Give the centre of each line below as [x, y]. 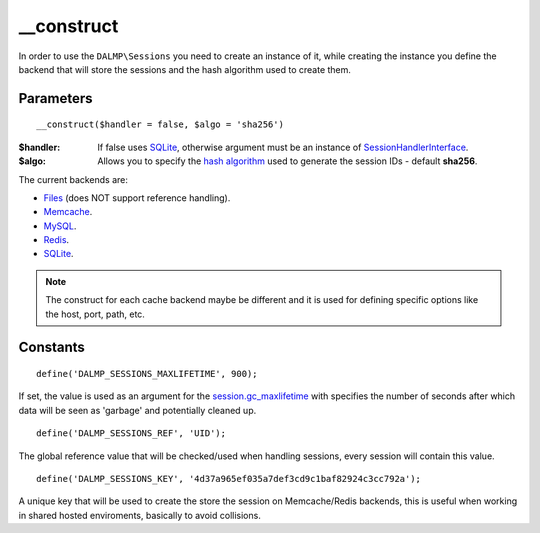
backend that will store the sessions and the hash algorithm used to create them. [185, 69]
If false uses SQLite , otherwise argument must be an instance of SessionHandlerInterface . [283, 147]
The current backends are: [73, 179]
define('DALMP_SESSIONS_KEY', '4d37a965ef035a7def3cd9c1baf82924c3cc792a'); [229, 478]
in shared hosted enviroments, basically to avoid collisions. [140, 515]
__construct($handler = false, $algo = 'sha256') [160, 124]
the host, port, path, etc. [95, 314]
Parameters [55, 98]
